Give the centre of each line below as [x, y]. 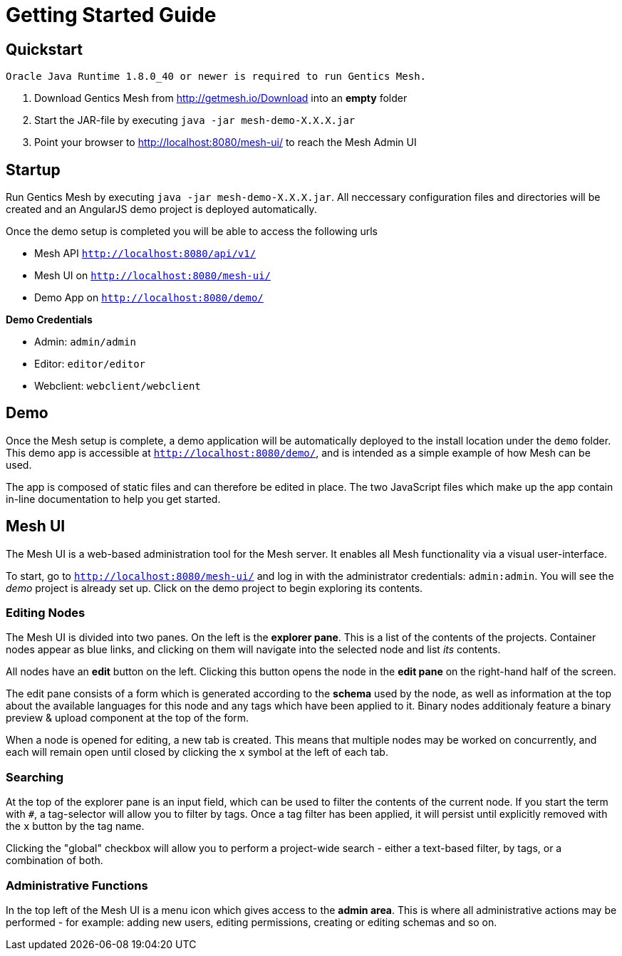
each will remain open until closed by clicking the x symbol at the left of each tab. [197, 752]
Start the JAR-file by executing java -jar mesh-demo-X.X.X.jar [195, 120]
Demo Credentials [49, 320]
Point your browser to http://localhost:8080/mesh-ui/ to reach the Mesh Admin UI [226, 142]
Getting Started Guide [111, 15]
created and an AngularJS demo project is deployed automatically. [161, 209]
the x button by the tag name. [75, 826]
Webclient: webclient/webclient [118, 386]
